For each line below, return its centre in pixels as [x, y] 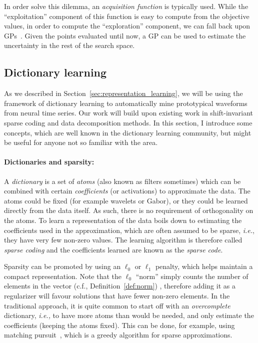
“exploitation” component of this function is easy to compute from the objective [127, 16]
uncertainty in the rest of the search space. [69, 45]
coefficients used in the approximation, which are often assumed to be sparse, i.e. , [129, 230]
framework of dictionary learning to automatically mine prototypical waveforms [126, 103]
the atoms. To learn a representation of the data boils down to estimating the [123, 220]
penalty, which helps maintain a [204, 266]
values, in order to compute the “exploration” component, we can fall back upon [127, 26]
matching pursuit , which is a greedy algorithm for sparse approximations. [118, 335]
